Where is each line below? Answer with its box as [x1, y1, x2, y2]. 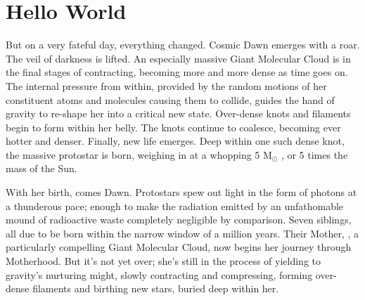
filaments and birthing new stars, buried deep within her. [32, 281, 279, 296]
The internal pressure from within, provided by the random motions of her [6, 78, 327, 93]
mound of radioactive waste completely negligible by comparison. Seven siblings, [6, 212, 352, 227]
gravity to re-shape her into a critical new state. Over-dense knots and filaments [6, 106, 351, 121]
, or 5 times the [281, 147, 348, 162]
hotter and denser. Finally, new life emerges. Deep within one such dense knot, [6, 133, 345, 148]
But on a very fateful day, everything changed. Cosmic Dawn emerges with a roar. [6, 37, 360, 52]
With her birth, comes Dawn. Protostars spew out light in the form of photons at [6, 185, 357, 200]
